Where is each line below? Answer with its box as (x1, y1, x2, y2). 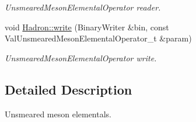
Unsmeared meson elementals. (5, 107, 112, 120)
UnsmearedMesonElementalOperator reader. (5, 1, 161, 13)
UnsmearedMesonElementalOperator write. (5, 51, 157, 64)
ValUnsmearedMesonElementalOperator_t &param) (5, 32, 192, 44)
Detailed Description (5, 80, 132, 98)
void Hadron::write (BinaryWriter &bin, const (5, 20, 169, 33)
